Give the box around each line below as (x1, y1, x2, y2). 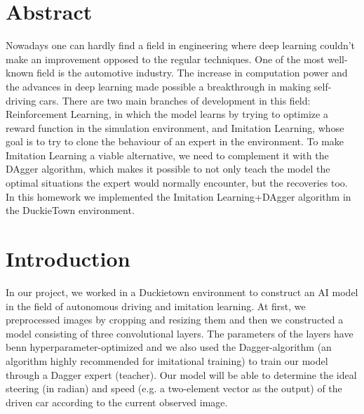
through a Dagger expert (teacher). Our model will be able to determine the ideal (6, 367, 357, 382)
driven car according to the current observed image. (6, 394, 228, 409)
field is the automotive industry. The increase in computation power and (36, 65, 348, 80)
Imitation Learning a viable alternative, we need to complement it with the (6, 147, 329, 162)
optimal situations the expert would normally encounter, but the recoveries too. (6, 175, 348, 190)
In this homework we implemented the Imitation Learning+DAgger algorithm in (6, 189, 351, 203)
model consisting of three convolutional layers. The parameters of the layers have (6, 326, 353, 340)
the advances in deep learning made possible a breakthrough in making (6, 79, 311, 93)
